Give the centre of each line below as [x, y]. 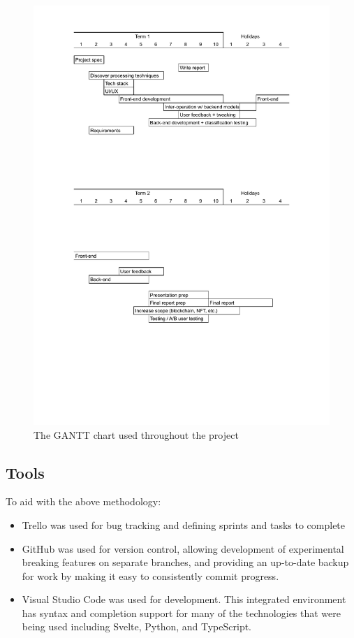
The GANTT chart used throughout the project [136, 434]
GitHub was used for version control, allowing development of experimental [183, 548]
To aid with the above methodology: [83, 501]
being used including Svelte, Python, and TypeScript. [137, 626]
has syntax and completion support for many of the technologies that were [181, 612]
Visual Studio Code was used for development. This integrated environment [184, 599]
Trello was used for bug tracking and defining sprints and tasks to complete [184, 524]
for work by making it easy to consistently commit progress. [150, 575]
